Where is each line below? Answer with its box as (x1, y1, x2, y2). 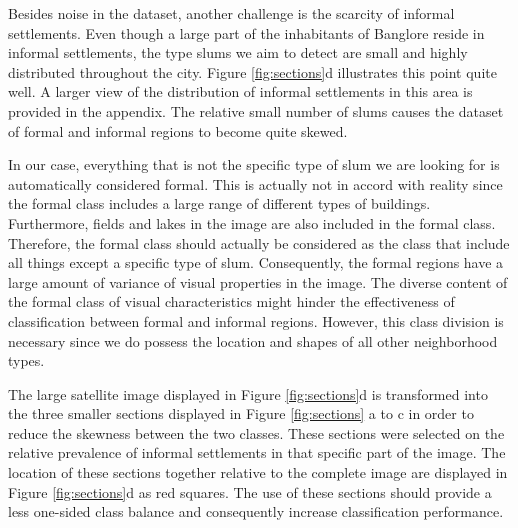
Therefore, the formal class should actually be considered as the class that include (8, 232, 510, 253)
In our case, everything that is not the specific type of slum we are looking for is (8, 154, 500, 175)
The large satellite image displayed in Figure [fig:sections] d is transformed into (8, 383, 488, 404)
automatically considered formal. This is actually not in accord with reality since (8, 173, 503, 194)
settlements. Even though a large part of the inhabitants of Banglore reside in (8, 22, 485, 43)
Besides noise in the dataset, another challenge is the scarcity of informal (8, 3, 455, 23)
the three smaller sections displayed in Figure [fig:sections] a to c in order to (8, 403, 474, 424)
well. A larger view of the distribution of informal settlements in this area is (8, 81, 473, 102)
